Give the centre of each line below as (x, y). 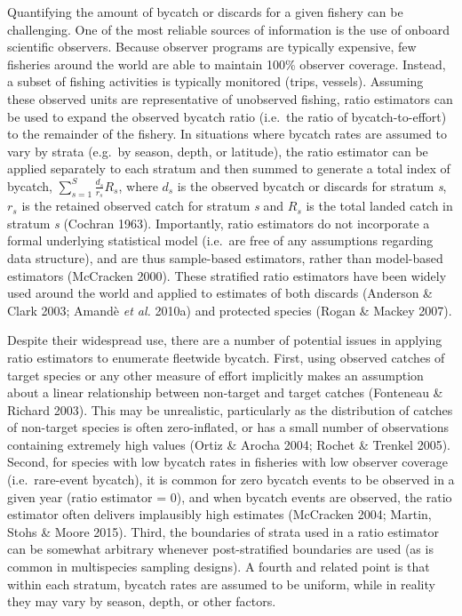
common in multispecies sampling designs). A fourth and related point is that (219, 567)
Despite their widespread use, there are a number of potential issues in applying (225, 340)
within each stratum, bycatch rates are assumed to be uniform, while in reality (221, 584)
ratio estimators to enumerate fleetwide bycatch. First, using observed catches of (226, 357)
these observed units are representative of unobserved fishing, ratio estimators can (230, 98)
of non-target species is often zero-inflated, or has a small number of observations (228, 427)
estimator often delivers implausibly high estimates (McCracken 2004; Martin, (219, 514)
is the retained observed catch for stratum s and (153, 206)
